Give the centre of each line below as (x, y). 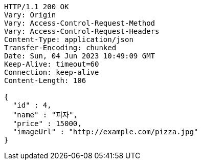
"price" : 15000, (47, 124)
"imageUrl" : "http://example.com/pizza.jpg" (105, 132)
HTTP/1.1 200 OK (37, 7)
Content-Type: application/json (69, 39)
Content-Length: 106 (45, 80)
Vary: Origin (30, 15)
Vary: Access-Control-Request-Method (80, 23)
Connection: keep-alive (52, 72)
